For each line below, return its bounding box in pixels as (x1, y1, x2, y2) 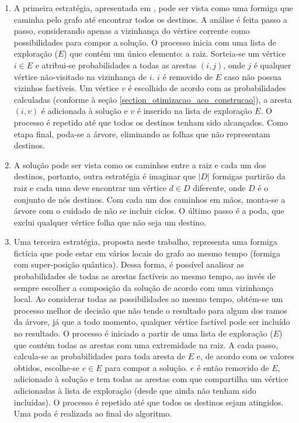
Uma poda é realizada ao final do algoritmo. (13, 407, 172, 419)
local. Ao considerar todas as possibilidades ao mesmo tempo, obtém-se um (13, 293, 283, 305)
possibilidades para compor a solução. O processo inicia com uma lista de (13, 36, 276, 48)
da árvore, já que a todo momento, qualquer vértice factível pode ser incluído (13, 315, 290, 328)
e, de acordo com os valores (196, 350, 294, 362)
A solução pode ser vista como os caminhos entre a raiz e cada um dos (13, 158, 266, 171)
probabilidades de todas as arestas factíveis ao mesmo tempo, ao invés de (13, 270, 276, 282)
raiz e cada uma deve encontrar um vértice (13, 181, 166, 193)
